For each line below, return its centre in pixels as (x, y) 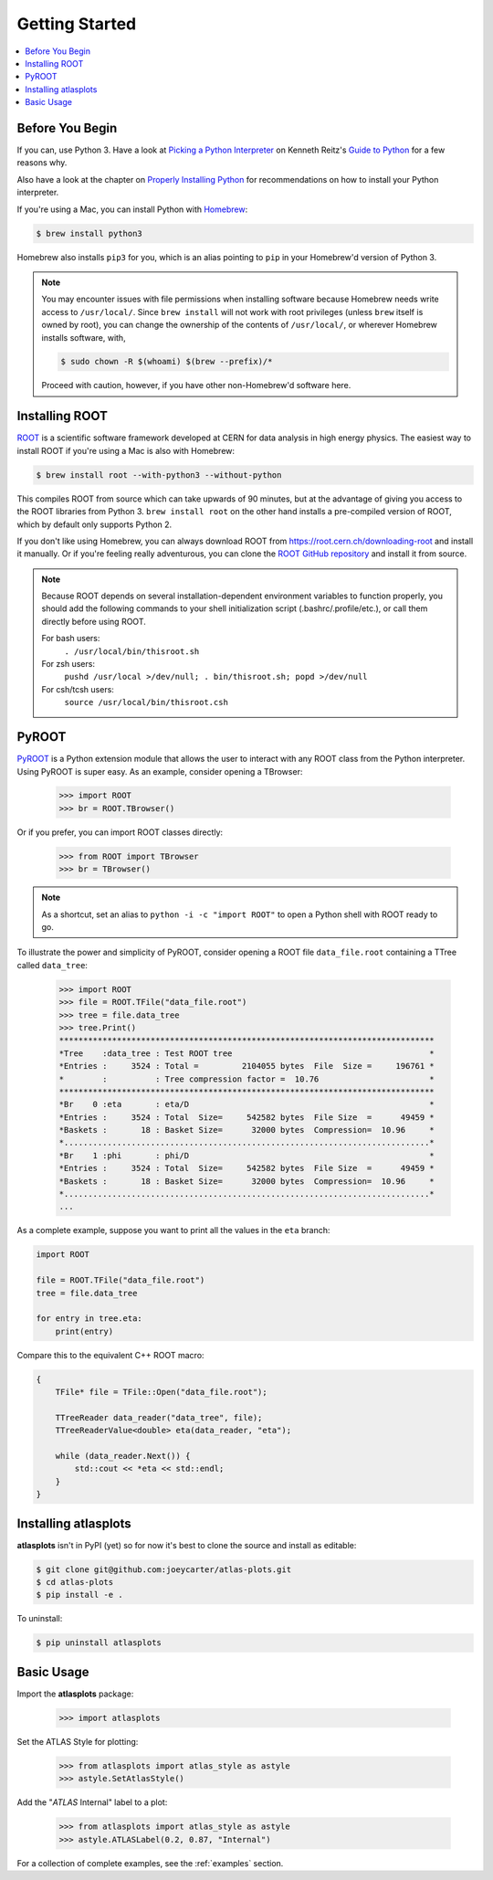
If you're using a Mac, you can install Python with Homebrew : (132, 209)
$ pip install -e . (79, 1595)
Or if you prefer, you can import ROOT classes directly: (120, 832)
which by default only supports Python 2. (94, 524)
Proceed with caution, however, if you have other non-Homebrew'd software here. (196, 386)
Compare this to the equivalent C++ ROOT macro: (110, 1355)
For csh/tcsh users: (78, 689)
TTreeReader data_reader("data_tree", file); (159, 1417)
